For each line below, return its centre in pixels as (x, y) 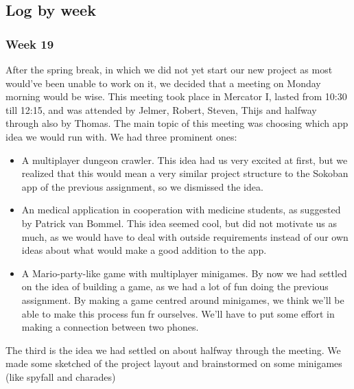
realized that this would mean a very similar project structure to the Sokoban (185, 173)
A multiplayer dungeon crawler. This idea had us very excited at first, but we (185, 160)
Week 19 (30, 44)
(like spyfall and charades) (61, 376)
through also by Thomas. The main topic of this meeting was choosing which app (177, 123)
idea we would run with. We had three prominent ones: (121, 136)
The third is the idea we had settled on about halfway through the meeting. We (173, 350)
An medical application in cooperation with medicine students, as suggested (181, 210)
